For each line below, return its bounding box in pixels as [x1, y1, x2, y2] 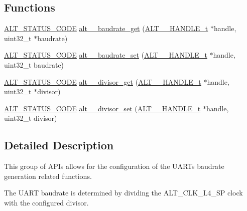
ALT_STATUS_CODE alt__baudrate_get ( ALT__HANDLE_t [4, 23, 208, 34]
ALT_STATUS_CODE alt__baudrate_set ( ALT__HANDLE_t [4, 50, 207, 60]
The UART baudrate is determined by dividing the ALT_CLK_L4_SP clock [4, 187, 243, 198]
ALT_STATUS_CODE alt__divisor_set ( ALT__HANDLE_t [4, 103, 201, 113]
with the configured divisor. [4, 197, 89, 207]
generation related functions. [4, 170, 92, 181]
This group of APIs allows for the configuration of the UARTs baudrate [4, 161, 224, 171]
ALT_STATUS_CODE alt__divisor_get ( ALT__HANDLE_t [4, 76, 201, 87]
